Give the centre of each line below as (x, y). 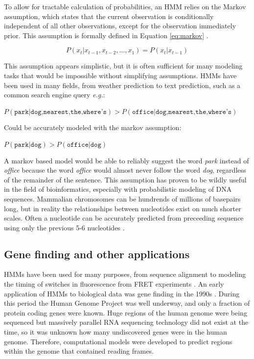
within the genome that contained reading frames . (79, 351)
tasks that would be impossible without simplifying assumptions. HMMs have (120, 75)
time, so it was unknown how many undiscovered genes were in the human (115, 332)
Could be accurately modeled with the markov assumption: (93, 127)
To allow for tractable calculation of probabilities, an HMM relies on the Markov (125, 6)
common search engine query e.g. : (55, 95)
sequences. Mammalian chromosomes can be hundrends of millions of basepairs (122, 198)
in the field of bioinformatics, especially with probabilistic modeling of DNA (118, 189)
